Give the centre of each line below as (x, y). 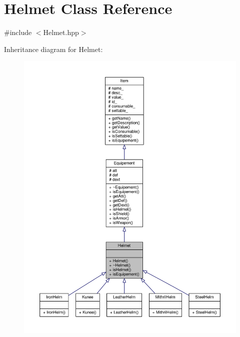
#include (18, 32)
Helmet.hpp (61, 32)
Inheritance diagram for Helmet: (53, 49)
